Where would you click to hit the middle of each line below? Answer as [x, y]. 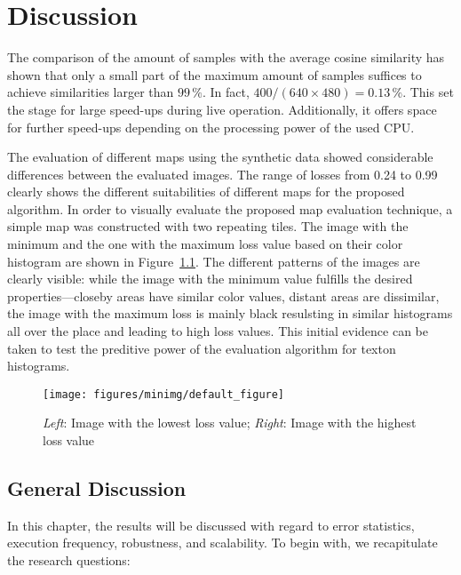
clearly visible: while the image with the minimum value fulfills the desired [210, 279]
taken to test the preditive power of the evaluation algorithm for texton [202, 348]
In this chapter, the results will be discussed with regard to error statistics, [211, 525]
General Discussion [97, 488]
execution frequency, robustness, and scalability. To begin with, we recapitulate [223, 543]
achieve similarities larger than [91, 92]
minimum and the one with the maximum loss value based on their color [205, 244]
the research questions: [69, 560]
